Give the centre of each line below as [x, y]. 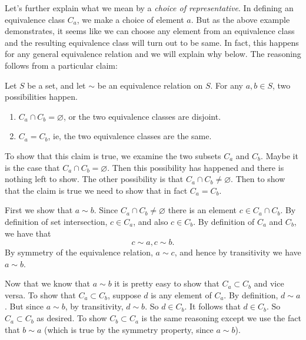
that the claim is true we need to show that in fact [96, 190]
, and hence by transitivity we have [238, 252]
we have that [28, 233]
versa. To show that [40, 294]
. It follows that [212, 306]
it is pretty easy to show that [167, 283]
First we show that [39, 210]
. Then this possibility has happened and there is [196, 167]
